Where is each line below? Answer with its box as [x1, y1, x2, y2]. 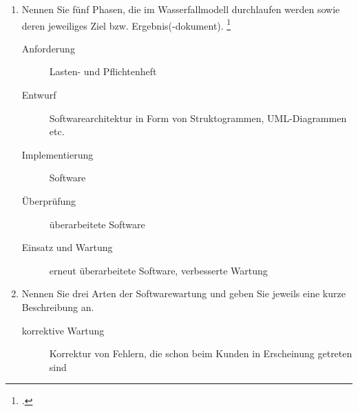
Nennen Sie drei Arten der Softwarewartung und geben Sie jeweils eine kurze [21, 286, 346, 301]
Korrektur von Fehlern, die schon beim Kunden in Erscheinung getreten [49, 346, 352, 361]
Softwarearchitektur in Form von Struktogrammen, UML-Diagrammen [49, 110, 347, 125]
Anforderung [21, 41, 75, 55]
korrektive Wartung [21, 323, 105, 337]
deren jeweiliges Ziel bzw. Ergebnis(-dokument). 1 [21, 16, 231, 32]
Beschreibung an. [21, 299, 94, 314]
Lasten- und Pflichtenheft [49, 64, 157, 79]
